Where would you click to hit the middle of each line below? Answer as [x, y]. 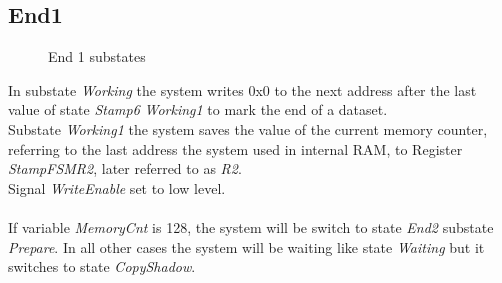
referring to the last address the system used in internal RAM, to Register [235, 148]
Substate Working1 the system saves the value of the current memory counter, [248, 128]
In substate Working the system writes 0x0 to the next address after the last [242, 89]
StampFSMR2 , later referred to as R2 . [125, 168]
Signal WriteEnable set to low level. [117, 187]
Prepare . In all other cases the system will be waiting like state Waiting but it [246, 246]
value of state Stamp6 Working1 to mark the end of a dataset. [198, 109]
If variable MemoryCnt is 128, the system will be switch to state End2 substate [251, 226]
